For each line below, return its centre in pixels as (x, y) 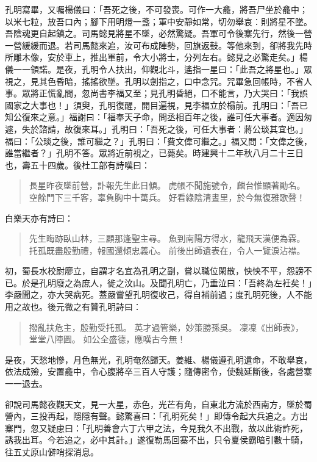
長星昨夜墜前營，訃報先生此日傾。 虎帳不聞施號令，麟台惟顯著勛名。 (167, 185)
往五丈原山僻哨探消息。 (52, 452)
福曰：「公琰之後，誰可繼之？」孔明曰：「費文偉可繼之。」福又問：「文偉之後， (158, 141)
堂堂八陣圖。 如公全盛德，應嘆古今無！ (107, 339)
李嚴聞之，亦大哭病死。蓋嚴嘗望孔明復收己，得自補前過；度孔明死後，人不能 (158, 294)
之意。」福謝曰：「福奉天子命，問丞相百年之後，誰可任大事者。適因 (171, 117)
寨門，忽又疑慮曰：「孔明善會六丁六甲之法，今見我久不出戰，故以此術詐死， (156, 428)
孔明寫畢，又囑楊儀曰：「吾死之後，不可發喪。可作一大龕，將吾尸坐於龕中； (156, 9)
